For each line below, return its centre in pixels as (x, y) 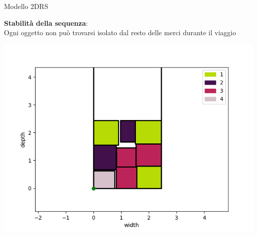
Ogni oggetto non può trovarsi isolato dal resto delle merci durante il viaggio (120, 32)
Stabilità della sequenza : (46, 23)
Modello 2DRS (26, 6)
